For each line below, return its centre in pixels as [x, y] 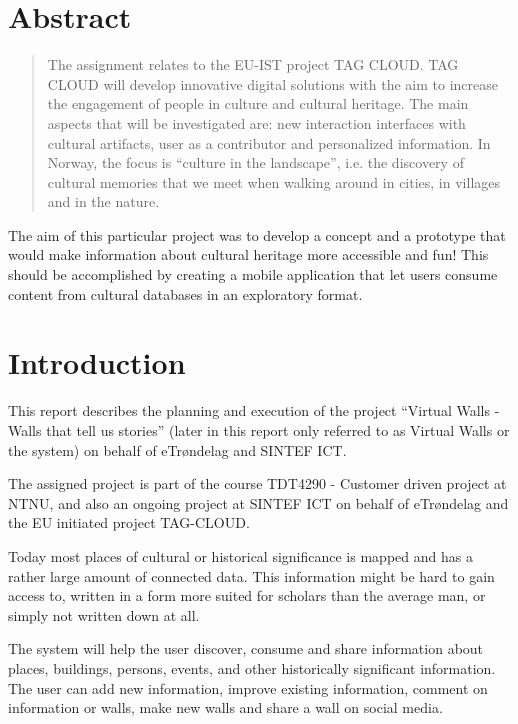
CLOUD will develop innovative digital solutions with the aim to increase [273, 83]
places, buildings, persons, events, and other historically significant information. [252, 667]
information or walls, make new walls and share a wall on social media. [225, 707]
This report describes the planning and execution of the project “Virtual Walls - [254, 410]
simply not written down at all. [104, 614]
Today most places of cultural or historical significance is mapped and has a [240, 555]
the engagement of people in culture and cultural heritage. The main [258, 103]
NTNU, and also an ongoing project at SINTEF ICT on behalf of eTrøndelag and [258, 502]
